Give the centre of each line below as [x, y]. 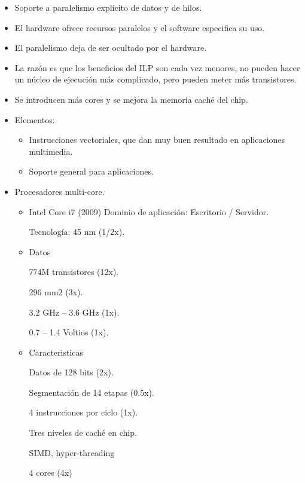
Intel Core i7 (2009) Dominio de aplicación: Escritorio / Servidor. [149, 211]
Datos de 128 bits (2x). [71, 372]
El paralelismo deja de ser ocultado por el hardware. [111, 48]
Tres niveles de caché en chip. [83, 432]
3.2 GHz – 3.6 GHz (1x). [74, 312]
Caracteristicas [56, 352]
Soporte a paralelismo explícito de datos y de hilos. [108, 7]
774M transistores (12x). [74, 272]
